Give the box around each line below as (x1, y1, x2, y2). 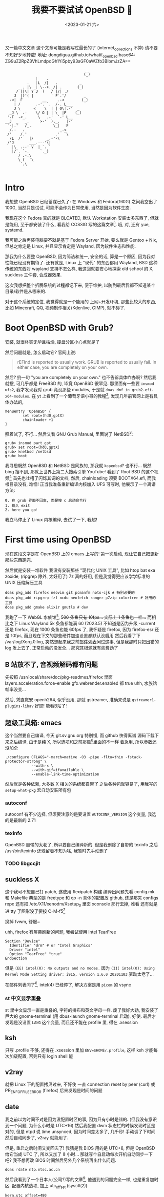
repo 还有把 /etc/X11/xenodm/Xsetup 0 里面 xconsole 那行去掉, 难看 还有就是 (5, 901, 158, 908)
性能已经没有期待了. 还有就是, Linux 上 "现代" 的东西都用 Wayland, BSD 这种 (5, 260, 158, 266)
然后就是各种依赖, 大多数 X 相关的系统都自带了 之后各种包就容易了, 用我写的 (5, 781, 158, 787)
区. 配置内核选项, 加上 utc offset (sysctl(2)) (5, 1182, 88, 1190)
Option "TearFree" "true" (9, 951, 62, 956)
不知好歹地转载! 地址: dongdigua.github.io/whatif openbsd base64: (5, 52, 135, 59)
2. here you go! (5, 507, 38, 513)
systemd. (5, 227, 24, 233)
